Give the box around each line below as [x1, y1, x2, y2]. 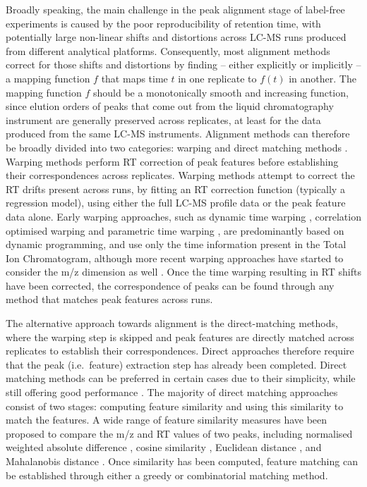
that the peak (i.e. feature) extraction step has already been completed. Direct [6, 357, 347, 371]
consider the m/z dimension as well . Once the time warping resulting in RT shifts [6, 264, 361, 279]
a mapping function [6, 70, 90, 85]
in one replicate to [178, 70, 257, 85]
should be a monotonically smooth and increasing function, [92, 85, 349, 99]
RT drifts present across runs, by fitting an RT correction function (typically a [6, 181, 345, 196]
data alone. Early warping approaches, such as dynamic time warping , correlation [6, 209, 361, 223]
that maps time [101, 70, 168, 85]
